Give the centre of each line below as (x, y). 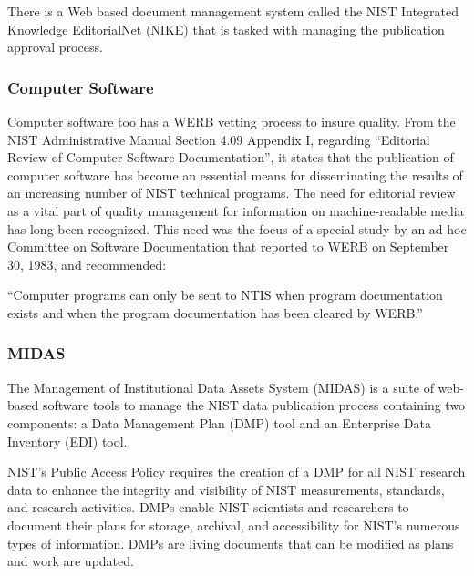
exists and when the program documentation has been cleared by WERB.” (215, 312)
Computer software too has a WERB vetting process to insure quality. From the (232, 121)
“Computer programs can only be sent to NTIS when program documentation (225, 295)
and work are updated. (71, 561)
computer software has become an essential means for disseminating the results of (235, 175)
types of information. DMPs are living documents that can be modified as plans (231, 543)
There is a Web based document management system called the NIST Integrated (233, 11)
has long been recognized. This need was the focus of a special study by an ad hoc (237, 228)
